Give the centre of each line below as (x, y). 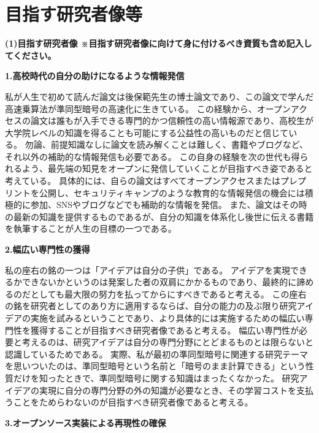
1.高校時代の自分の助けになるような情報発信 (95, 76)
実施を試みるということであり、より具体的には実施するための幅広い (167, 318)
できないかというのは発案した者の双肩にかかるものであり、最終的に (159, 282)
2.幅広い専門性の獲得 (48, 249)
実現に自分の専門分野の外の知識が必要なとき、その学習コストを (168, 390)
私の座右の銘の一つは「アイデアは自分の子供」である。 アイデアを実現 (148, 270)
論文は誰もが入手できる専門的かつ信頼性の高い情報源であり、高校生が (172, 121)
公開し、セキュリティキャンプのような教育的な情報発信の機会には (172, 192)
